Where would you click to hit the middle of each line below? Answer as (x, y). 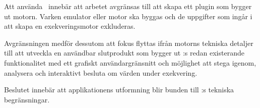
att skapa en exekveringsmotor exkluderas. (70, 26)
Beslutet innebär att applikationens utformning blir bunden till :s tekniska (119, 90)
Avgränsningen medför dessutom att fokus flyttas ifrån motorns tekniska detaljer (129, 43)
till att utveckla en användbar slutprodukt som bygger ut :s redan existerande (124, 53)
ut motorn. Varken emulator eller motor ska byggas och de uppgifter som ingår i (128, 16)
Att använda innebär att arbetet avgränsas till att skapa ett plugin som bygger (128, 6)
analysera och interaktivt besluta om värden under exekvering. (101, 72)
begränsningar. (27, 99)
